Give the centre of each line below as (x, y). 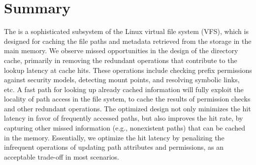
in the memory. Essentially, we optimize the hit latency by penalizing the (114, 137)
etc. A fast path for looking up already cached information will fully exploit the (124, 89)
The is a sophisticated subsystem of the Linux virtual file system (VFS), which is (126, 31)
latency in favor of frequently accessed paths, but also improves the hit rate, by (124, 118)
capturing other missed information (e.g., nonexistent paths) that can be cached (125, 128)
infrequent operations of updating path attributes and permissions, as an (114, 147)
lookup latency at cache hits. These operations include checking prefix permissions (128, 70)
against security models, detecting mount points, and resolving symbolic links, (122, 80)
